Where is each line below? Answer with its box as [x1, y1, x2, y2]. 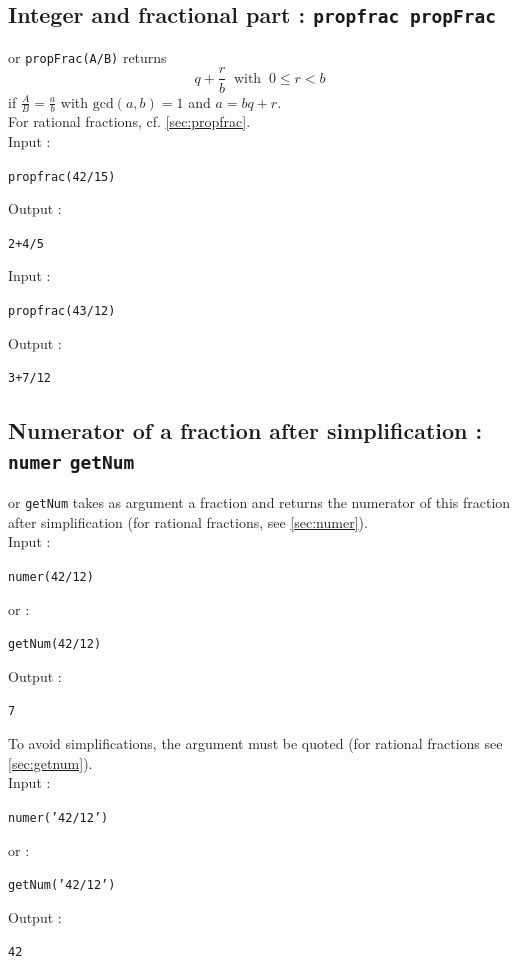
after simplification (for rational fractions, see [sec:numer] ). [8, 511, 368, 532]
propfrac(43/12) [8, 304, 116, 319]
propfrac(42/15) [8, 169, 116, 184]
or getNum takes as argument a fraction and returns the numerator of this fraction [8, 492, 511, 513]
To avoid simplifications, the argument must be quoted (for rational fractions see [8, 733, 503, 754]
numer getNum [8, 451, 135, 473]
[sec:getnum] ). [8, 752, 93, 773]
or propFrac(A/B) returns [8, 46, 167, 67]
